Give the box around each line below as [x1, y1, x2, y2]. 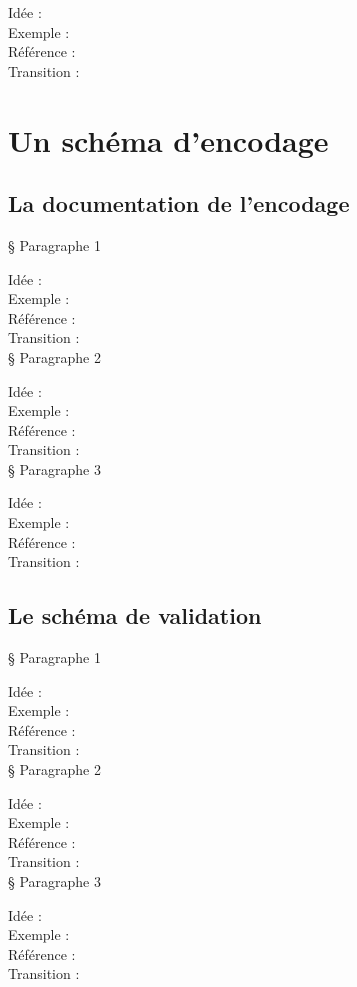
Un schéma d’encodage [8, 119, 329, 160]
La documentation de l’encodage [8, 188, 350, 219]
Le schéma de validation [8, 600, 262, 631]
